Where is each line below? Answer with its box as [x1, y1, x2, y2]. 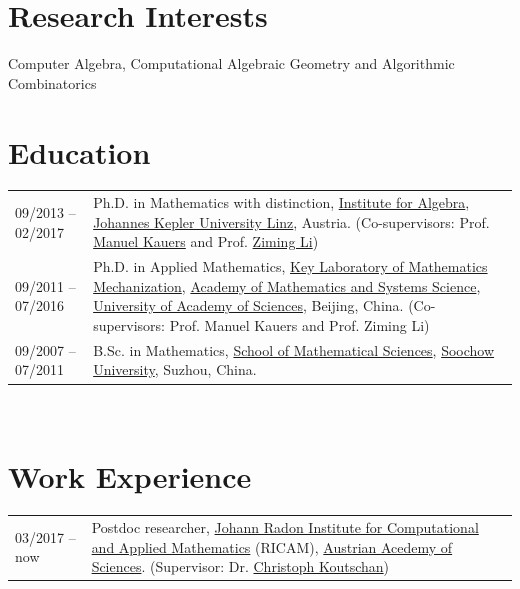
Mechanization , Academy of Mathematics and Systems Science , [93, 275, 481, 296]
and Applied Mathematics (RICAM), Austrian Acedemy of [91, 536, 453, 557]
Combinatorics [8, 72, 97, 93]
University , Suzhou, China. [93, 359, 257, 380]
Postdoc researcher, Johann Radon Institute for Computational [91, 517, 479, 537]
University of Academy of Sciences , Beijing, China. [93, 295, 404, 316]
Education [8, 131, 151, 172]
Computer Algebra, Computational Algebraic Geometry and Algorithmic [8, 53, 455, 74]
